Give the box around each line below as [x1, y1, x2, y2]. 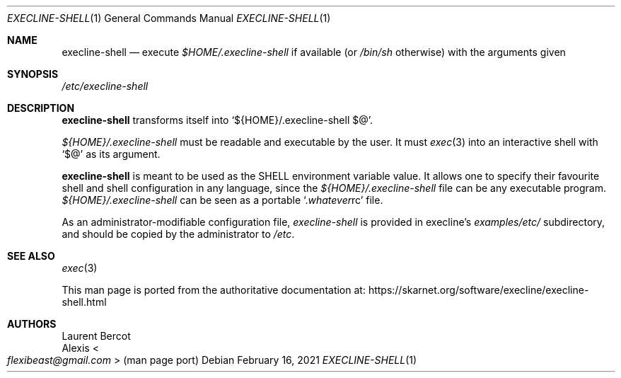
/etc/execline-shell [62, 80, 149, 92]
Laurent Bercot [62, 330, 131, 342]
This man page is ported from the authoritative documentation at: [62, 284, 366, 296]
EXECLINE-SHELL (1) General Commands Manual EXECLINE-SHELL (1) [7, 12, 331, 24]
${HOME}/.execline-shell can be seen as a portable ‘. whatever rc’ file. [62, 194, 383, 206]
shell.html [62, 296, 107, 308]
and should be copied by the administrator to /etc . [62, 228, 295, 240]
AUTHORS [7, 318, 57, 330]
